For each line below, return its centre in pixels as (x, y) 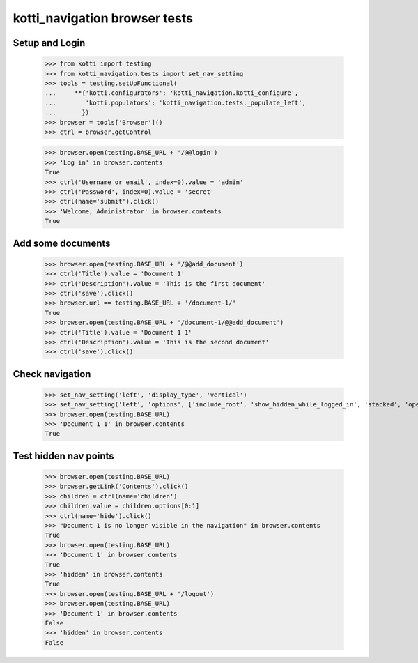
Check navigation (52, 374)
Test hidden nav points (63, 456)
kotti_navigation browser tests (103, 18)
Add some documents (62, 243)
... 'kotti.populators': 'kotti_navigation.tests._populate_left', (176, 102)
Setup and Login (49, 43)
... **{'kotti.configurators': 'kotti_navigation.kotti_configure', (172, 93)
